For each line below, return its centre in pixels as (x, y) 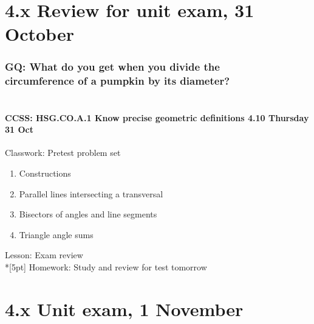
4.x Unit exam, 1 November (124, 308)
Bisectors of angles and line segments (88, 214)
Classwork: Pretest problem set (63, 153)
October (39, 34)
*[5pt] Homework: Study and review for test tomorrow (106, 266)
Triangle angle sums (56, 234)
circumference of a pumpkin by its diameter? (118, 81)
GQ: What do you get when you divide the (112, 67)
